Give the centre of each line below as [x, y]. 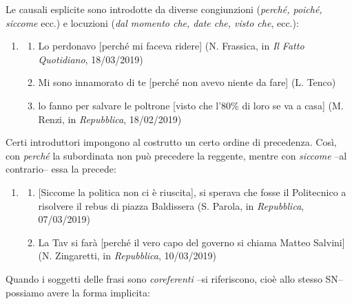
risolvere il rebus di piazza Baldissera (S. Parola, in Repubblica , [171, 205]
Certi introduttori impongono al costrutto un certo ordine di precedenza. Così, [171, 142]
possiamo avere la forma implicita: [78, 292]
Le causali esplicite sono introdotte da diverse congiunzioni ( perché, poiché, [164, 9]
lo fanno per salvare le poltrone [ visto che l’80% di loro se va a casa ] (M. [191, 105]
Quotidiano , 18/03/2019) [91, 59]
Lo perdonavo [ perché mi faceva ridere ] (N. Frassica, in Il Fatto [171, 46]
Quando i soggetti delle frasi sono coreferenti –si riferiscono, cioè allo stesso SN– [174, 278]
